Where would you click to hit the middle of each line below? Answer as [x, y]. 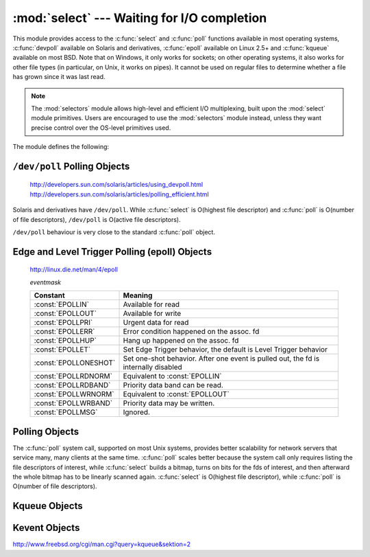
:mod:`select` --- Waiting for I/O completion [140, 18]
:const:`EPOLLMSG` [66, 412]
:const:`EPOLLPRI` [63, 323]
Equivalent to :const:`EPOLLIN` [172, 376]
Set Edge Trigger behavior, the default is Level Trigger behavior [225, 350]
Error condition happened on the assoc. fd [191, 332]
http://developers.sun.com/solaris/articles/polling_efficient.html [119, 194]
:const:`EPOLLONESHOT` [75, 363]
